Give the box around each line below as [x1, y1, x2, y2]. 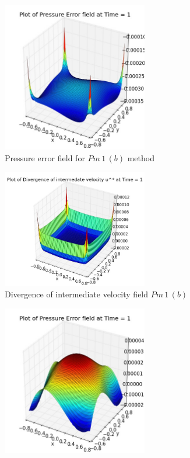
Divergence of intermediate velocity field [5, 288, 149, 300]
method [127, 151, 154, 164]
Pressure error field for [5, 151, 85, 164]
